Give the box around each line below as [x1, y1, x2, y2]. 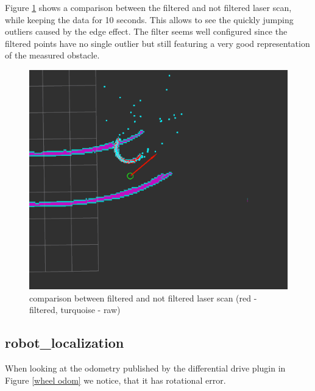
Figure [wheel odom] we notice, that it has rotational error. [5, 373, 226, 386]
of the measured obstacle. [5, 49, 100, 62]
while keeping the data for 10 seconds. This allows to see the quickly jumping [5, 13, 294, 26]
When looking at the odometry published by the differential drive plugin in [5, 361, 286, 374]
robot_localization [5, 333, 124, 352]
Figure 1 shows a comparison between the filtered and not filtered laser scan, [5, 1, 292, 13]
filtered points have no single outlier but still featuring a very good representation [5, 37, 310, 49]
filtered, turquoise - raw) [29, 303, 121, 316]
